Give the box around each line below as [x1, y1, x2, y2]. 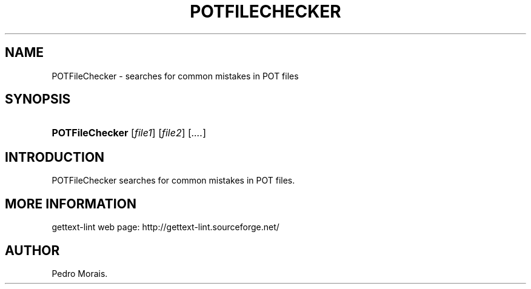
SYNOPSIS [5, 91, 71, 107]
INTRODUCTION [5, 149, 105, 165]
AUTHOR [5, 242, 60, 258]
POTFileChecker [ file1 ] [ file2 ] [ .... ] [52, 127, 207, 139]
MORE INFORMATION [5, 196, 136, 211]
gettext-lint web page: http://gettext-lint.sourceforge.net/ [52, 222, 279, 233]
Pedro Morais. [52, 268, 108, 279]
